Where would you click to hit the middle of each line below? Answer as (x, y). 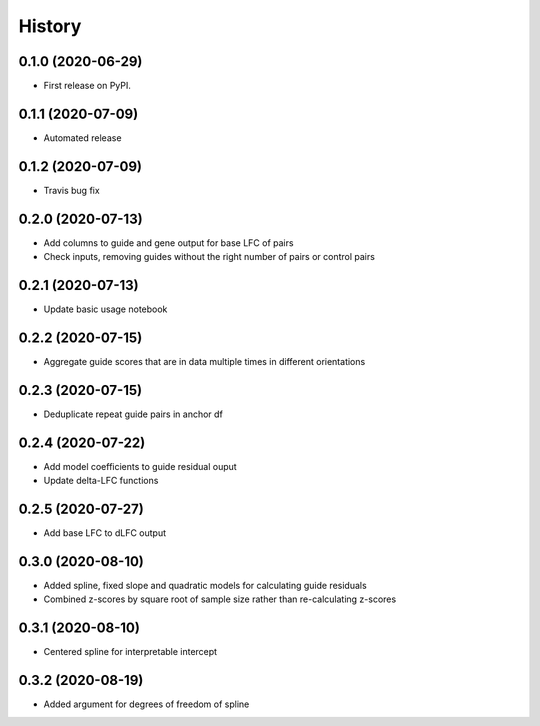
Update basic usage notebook (105, 309)
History (50, 26)
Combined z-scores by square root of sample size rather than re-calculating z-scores (220, 599)
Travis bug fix (71, 190)
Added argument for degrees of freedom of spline (146, 704)
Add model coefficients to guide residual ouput (140, 466)
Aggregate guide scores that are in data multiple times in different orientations (204, 361)
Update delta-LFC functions (101, 481)
